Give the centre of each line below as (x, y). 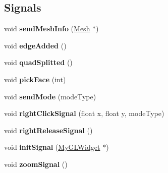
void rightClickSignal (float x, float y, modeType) (84, 113)
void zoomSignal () (36, 164)
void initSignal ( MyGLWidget (52, 147)
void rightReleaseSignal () (48, 130)
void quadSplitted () (38, 62)
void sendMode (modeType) (50, 96)
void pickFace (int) (35, 79)
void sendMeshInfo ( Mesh (47, 28)
